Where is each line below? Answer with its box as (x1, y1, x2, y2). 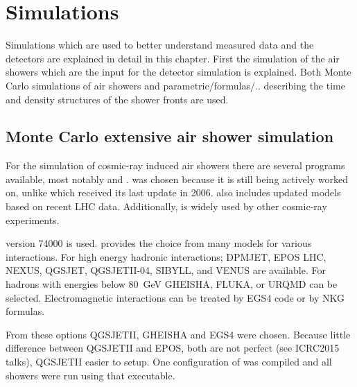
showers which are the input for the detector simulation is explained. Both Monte (6, 64, 351, 79)
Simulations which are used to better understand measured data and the (6, 37, 314, 52)
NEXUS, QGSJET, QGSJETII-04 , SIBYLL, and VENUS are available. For (6, 263, 326, 277)
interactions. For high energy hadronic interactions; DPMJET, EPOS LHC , (6, 249, 326, 264)
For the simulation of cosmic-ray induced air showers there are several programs (6, 158, 345, 173)
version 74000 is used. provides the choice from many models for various (6, 236, 312, 250)
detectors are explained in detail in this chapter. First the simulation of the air (6, 51, 340, 65)
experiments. (6, 212, 60, 227)
